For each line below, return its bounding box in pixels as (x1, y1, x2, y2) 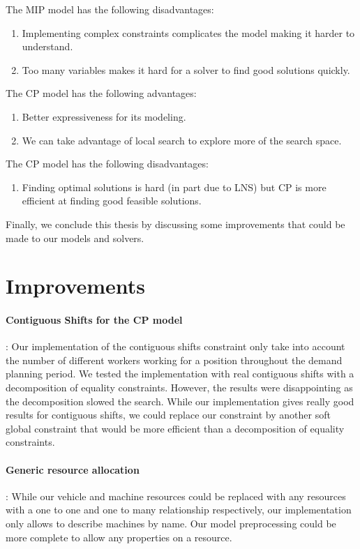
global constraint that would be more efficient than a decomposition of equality (6, 421, 345, 435)
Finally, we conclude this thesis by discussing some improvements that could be (6, 216, 345, 231)
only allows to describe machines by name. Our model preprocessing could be (6, 516, 336, 531)
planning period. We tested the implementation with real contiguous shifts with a (6, 366, 354, 381)
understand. (22, 39, 73, 54)
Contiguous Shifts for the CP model (6, 313, 183, 327)
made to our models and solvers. (6, 230, 144, 245)
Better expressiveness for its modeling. (22, 109, 186, 123)
